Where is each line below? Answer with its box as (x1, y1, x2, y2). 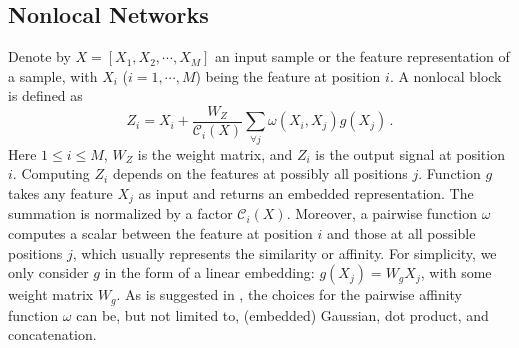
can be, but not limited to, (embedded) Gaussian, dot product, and (76, 304, 489, 325)
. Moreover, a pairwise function (286, 203, 478, 224)
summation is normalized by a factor (8, 203, 233, 224)
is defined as (8, 85, 83, 106)
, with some (420, 262, 492, 283)
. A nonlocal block (389, 65, 502, 86)
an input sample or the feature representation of (215, 46, 510, 67)
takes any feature (8, 182, 113, 203)
